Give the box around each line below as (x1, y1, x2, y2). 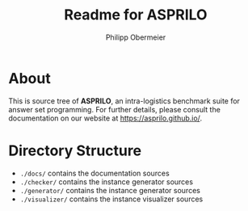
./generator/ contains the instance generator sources (19, 185, 200, 195)
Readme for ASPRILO (64, 6, 208, 24)
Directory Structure (8, 141, 142, 159)
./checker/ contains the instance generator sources (19, 176, 194, 187)
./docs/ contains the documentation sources (19, 168, 170, 178)
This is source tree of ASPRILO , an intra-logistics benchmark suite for (8, 95, 241, 106)
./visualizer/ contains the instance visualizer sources (19, 194, 204, 204)
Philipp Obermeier (105, 32, 166, 42)
